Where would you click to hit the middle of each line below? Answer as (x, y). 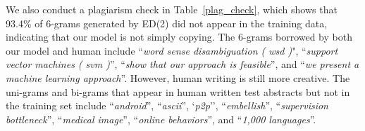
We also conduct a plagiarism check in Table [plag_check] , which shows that (172, 9)
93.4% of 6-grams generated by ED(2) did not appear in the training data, (167, 23)
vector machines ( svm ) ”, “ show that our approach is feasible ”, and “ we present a (182, 64)
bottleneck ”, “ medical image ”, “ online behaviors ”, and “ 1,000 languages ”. (161, 119)
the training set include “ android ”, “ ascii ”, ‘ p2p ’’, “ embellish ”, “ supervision (167, 105)
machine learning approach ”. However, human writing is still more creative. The (178, 77)
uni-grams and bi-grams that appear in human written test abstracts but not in (178, 91)
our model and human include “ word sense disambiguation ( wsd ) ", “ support (172, 50)
